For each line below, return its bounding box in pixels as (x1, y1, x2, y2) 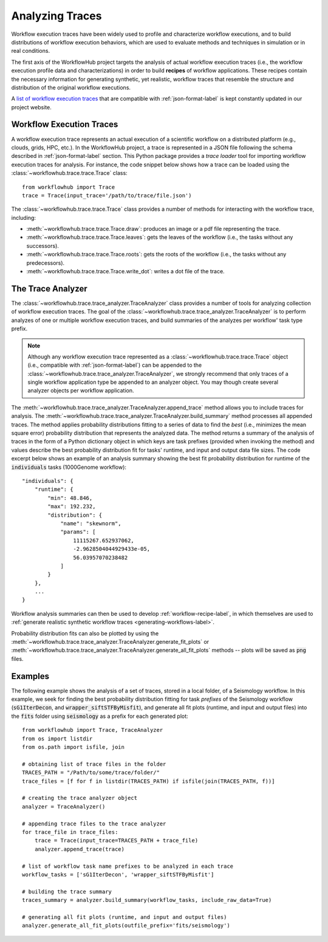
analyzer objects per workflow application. (27, 387, 134, 394)
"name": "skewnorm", (60, 520, 121, 527)
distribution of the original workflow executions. (11, 84, 131, 91)
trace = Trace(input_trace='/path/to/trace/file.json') (22, 192, 192, 199)
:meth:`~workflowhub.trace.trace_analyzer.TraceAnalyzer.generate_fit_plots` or (11, 638, 210, 646)
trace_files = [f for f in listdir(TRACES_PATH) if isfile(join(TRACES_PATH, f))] (22, 777, 275, 785)
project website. (11, 103, 52, 111)
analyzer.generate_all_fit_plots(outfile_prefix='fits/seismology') (22, 922, 230, 929)
